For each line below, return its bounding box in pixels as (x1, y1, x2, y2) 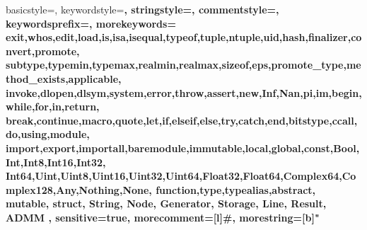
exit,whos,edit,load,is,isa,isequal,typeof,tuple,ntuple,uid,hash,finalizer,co (6, 30, 362, 45)
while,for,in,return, (6, 99, 100, 114)
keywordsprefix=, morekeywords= (6, 16, 176, 30)
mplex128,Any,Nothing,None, (6, 182, 152, 197)
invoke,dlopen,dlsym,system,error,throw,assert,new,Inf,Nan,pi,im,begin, (6, 85, 362, 100)
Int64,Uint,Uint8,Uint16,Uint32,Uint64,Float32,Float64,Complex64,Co (6, 168, 356, 183)
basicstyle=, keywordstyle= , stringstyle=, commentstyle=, (6, 2, 279, 16)
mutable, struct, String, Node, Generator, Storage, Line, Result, (6, 196, 327, 211)
